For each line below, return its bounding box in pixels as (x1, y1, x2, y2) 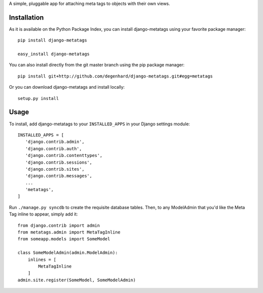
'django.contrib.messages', (25, 173, 93, 179)
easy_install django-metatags (18, 51, 90, 57)
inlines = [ (27, 256, 56, 262)
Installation (9, 13, 44, 21)
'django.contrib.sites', (25, 166, 85, 172)
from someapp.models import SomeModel (18, 236, 111, 242)
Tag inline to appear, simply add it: (9, 211, 78, 217)
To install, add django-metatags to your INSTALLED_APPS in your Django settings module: (9, 121, 190, 127)
